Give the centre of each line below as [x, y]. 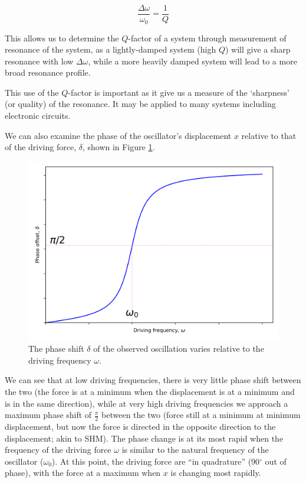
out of [276, 461]
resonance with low [39, 61]
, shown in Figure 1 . [119, 147]
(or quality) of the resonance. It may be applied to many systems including [140, 104]
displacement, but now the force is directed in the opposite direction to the [140, 426]
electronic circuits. [38, 116]
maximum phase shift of [48, 415]
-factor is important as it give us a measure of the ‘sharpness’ [179, 92]
